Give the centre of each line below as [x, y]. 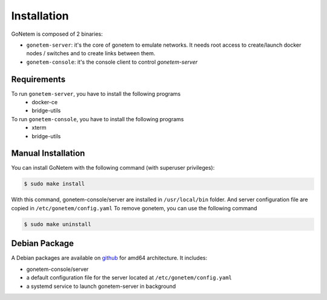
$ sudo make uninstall [58, 224]
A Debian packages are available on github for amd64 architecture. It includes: [109, 258]
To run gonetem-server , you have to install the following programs [96, 93]
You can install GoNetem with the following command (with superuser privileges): [113, 168]
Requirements [38, 79]
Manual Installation [48, 154]
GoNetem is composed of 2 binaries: [57, 34]
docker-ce [45, 102]
